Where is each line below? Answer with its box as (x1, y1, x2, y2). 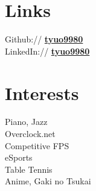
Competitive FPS (5, 139, 69, 152)
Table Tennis (5, 163, 53, 175)
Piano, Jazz (5, 115, 48, 128)
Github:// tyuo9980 (5, 33, 83, 45)
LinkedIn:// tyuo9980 (5, 44, 90, 57)
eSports (5, 151, 33, 164)
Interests (5, 80, 79, 105)
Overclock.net (5, 127, 56, 140)
